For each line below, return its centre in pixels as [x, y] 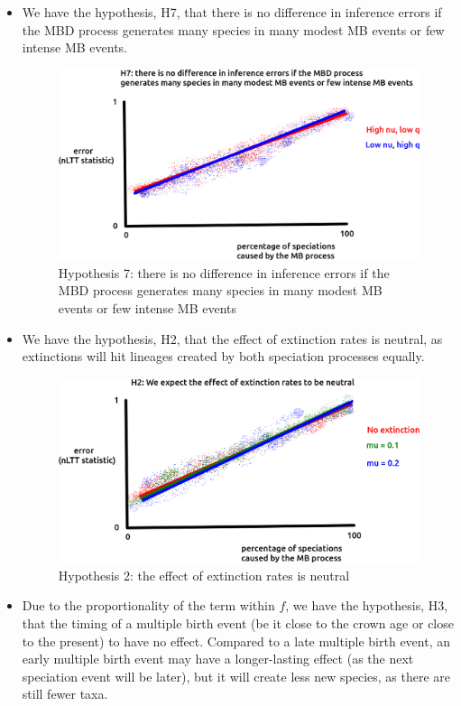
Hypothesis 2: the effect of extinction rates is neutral [204, 575]
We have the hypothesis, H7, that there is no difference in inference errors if [232, 12]
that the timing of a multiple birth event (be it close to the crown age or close [238, 622]
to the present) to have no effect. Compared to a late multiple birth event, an [236, 641]
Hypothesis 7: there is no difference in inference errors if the [224, 272]
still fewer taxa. [65, 694]
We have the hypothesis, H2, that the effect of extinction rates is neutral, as [232, 338]
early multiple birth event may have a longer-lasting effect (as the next [218, 659]
